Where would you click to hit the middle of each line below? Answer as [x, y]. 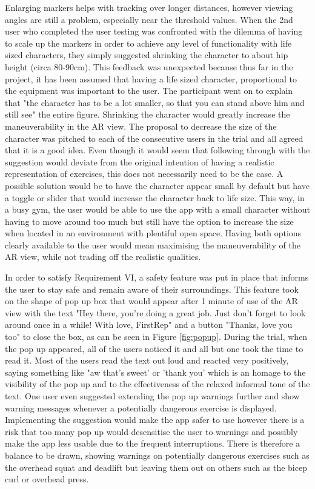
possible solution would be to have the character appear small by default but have [157, 185]
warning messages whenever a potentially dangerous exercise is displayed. [141, 407]
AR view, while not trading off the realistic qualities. [103, 257]
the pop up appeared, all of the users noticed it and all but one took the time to [154, 348]
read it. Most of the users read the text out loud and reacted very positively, [147, 360]
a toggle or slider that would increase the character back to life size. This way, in [155, 197]
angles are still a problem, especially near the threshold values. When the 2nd [149, 19]
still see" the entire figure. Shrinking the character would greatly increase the [148, 114]
